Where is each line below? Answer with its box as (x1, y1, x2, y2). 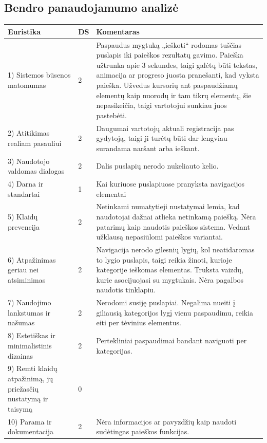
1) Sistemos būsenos (8, 69, 71, 80)
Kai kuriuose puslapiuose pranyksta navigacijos (96, 178, 245, 189)
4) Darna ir (8, 178, 44, 189)
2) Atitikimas (8, 127, 50, 138)
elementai (96, 188, 126, 199)
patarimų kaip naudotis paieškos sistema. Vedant (96, 221, 250, 232)
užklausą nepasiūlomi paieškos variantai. (96, 231, 223, 242)
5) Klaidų (8, 211, 38, 222)
